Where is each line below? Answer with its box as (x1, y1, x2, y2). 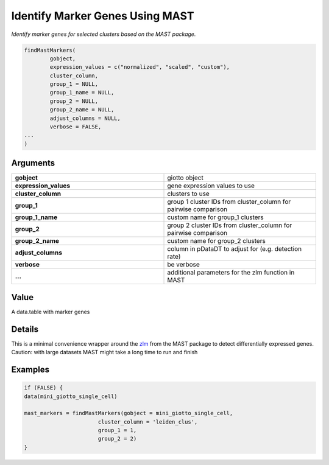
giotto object (167, 173, 203, 182)
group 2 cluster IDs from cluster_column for (167, 221, 292, 229)
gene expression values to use (167, 181, 255, 190)
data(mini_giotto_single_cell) (24, 393, 118, 400)
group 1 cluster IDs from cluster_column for (167, 198, 291, 206)
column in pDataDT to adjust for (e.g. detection (167, 245, 302, 253)
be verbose (167, 260, 200, 269)
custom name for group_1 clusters (167, 213, 264, 222)
